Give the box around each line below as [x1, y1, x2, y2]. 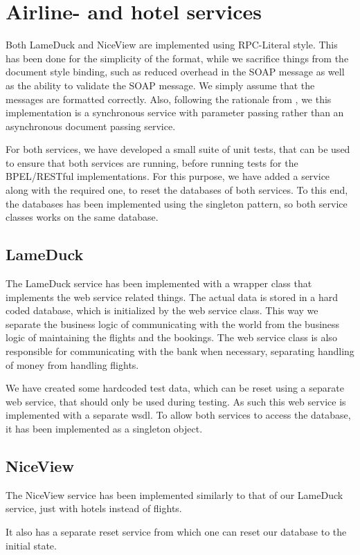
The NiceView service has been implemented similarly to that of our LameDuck [6, 487, 343, 502]
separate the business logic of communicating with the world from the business [6, 316, 340, 331]
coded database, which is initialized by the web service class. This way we [6, 303, 318, 318]
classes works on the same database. [6, 210, 159, 224]
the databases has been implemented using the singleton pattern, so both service [6, 196, 348, 210]
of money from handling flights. [6, 357, 139, 372]
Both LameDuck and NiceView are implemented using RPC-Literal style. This [6, 37, 338, 52]
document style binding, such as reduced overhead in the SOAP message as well [6, 64, 345, 79]
